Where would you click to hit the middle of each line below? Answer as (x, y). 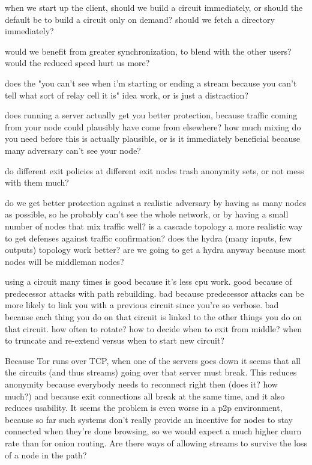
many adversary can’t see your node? (73, 150)
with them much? (37, 182)
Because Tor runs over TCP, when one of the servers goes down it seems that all (153, 360)
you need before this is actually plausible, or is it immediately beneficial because (153, 138)
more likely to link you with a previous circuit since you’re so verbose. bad (142, 305)
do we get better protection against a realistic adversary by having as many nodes (156, 202)
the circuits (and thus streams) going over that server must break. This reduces (151, 372)
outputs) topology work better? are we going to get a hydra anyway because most (155, 250)
